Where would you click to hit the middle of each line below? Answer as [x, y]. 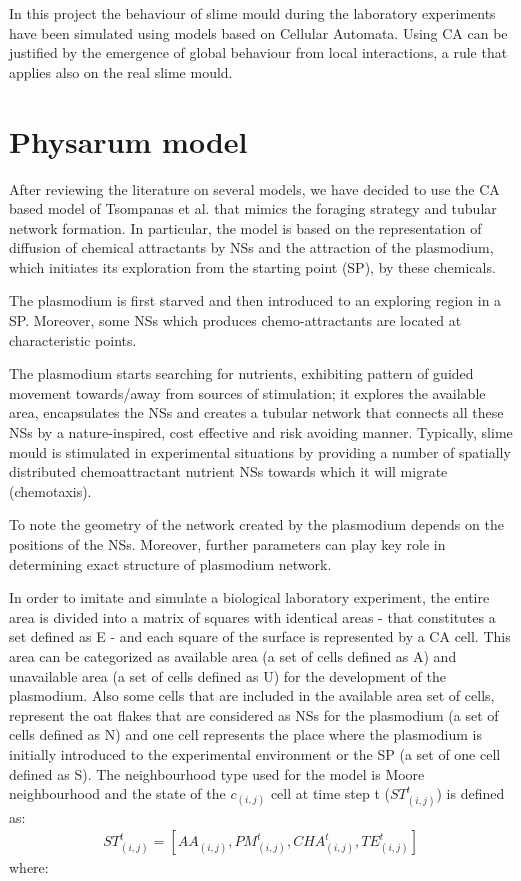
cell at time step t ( [330, 793]
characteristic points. [73, 339]
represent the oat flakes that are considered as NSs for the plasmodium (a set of [254, 714]
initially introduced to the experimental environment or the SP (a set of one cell [255, 753]
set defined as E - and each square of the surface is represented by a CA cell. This [260, 636]
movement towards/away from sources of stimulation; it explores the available [247, 392]
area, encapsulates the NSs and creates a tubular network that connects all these [256, 412]
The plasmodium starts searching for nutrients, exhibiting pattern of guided [241, 373]
